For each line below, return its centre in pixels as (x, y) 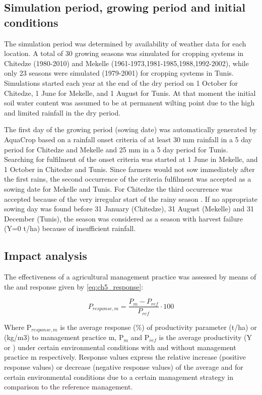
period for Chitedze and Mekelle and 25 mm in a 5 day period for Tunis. (116, 149)
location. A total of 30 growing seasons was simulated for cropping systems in (124, 53)
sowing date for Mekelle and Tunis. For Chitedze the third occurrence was (118, 188)
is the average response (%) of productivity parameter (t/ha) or (158, 327)
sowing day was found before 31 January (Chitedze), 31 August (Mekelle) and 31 (129, 209)
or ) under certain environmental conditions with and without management (120, 347)
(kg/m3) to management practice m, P (64, 337)
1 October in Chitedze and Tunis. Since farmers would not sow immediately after (129, 169)
